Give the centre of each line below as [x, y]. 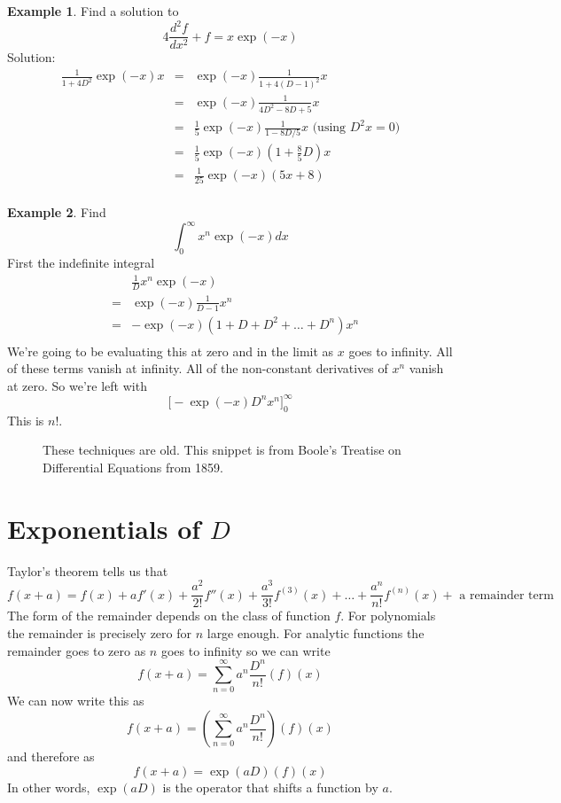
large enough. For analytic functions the [316, 632]
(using [329, 128]
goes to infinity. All [401, 351]
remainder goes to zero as [77, 650]
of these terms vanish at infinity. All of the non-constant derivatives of [198, 368]
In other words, [49, 787]
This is [26, 420]
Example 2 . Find [57, 212]
